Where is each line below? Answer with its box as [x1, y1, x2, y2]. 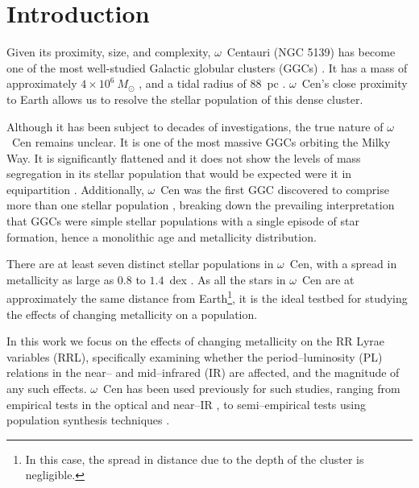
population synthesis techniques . [6, 411, 170, 428]
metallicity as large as [6, 271, 114, 287]
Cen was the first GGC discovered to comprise [160, 180, 389, 197]
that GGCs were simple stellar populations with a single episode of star [6, 213, 359, 230]
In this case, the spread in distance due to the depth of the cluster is [25, 450, 364, 467]
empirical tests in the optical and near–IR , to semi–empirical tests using [6, 395, 367, 412]
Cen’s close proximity [301, 75, 408, 92]
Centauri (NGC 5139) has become [226, 43, 396, 60]
